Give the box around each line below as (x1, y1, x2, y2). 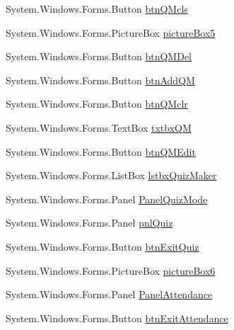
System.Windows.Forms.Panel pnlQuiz (6, 215, 173, 230)
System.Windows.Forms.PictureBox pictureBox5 (6, 25, 216, 40)
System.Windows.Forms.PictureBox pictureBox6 (6, 263, 216, 278)
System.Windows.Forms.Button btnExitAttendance (6, 310, 228, 325)
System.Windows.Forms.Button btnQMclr (6, 96, 188, 111)
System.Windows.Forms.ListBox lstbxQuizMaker (6, 168, 217, 183)
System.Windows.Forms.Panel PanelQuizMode (6, 191, 208, 206)
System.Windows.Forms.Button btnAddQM (6, 72, 195, 87)
